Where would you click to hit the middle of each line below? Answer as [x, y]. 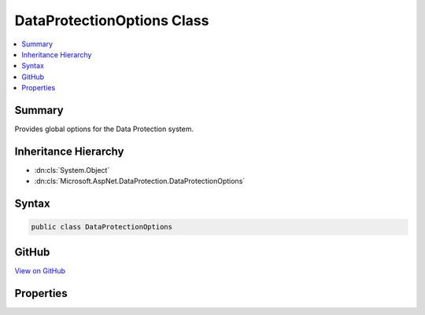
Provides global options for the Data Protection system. [104, 129]
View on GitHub [40, 270]
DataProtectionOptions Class [112, 20]
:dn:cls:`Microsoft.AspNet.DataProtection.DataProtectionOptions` [140, 181]
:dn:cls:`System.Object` [72, 170]
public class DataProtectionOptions [102, 227]
